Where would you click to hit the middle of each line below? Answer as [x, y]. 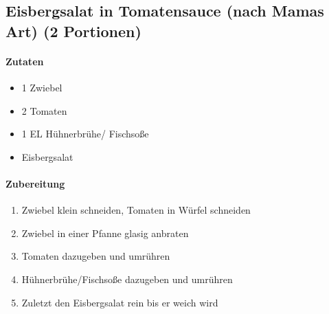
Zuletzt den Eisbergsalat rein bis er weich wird [120, 302]
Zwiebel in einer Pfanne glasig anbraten [105, 233]
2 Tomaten [44, 110]
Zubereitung [35, 183]
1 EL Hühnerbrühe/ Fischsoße [85, 134]
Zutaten [25, 61]
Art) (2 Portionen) [73, 31]
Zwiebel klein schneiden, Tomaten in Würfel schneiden [136, 210]
